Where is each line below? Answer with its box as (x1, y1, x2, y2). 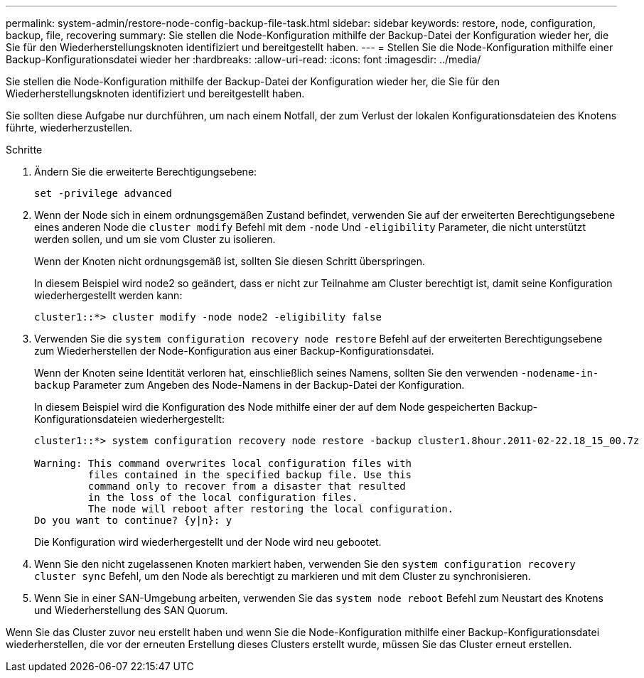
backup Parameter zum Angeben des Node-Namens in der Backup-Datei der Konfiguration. (34, 379, 465, 391)
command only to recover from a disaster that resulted (87, 480, 406, 492)
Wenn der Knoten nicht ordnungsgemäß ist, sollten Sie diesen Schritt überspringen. (34, 255, 426, 267)
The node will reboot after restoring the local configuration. (87, 503, 454, 515)
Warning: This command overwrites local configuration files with (34, 458, 412, 469)
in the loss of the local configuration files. (87, 492, 358, 503)
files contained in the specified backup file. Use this (87, 469, 412, 480)
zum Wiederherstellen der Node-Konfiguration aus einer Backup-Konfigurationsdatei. (34, 345, 434, 357)
